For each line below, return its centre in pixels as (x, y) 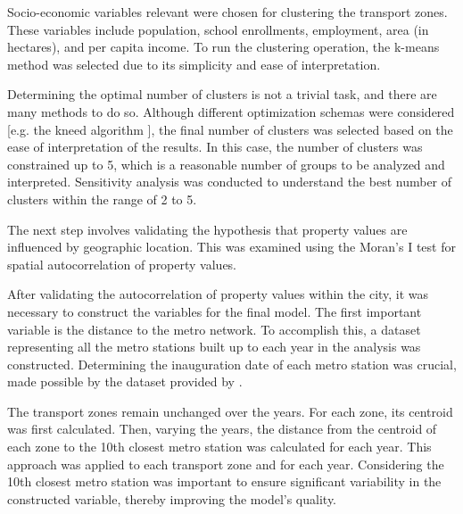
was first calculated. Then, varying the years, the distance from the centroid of (222, 429)
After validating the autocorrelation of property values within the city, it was (218, 294)
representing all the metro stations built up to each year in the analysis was (214, 347)
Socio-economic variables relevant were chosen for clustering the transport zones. (227, 12)
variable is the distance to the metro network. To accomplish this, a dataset (214, 329)
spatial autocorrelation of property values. (122, 264)
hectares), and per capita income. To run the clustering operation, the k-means (223, 47)
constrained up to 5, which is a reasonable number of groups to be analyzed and (226, 164)
